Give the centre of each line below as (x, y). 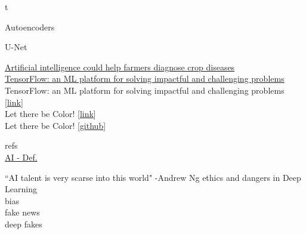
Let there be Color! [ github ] (55, 125)
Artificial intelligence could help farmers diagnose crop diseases (120, 67)
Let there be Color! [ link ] (50, 114)
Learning (21, 189)
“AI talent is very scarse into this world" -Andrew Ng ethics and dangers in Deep (153, 177)
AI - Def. (21, 157)
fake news (22, 212)
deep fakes (24, 224)
